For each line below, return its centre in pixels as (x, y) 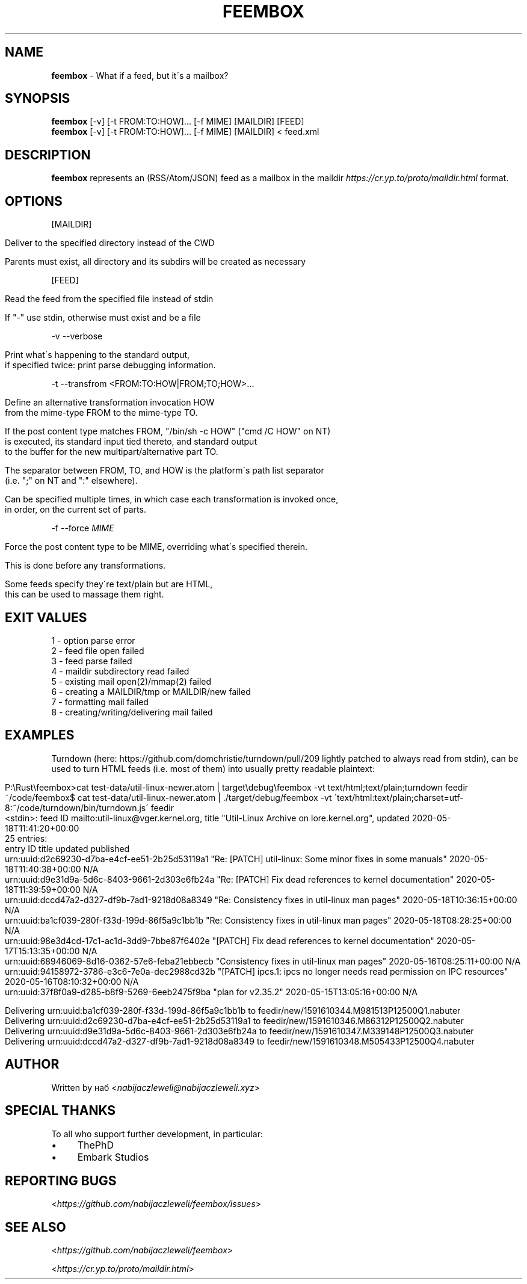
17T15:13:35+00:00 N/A (51, 951)
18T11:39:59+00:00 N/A (51, 889)
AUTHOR (32, 1064)
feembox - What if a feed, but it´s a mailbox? (140, 75)
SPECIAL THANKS (60, 1111)
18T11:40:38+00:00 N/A (52, 869)
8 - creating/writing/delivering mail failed (132, 712)
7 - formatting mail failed (100, 702)
